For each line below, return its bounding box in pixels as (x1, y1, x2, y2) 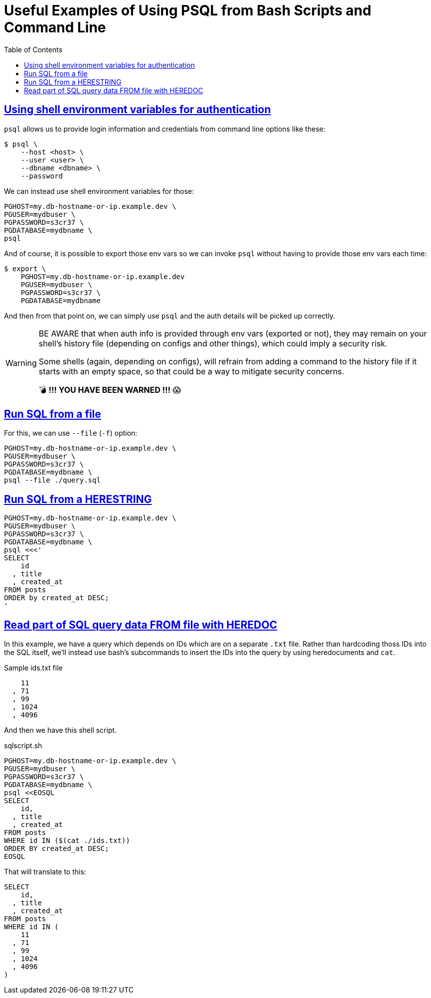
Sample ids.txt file (4, 664, 63, 672)
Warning (5, 358, 37, 368)
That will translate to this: (4, 867, 86, 876)
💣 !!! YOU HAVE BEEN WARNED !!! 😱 (38, 384, 181, 395)
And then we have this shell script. (4, 726, 117, 735)
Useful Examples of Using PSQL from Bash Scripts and (4, 2, 372, 19)
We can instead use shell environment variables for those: (4, 186, 194, 195)
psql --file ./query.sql (4, 476, 101, 485)
